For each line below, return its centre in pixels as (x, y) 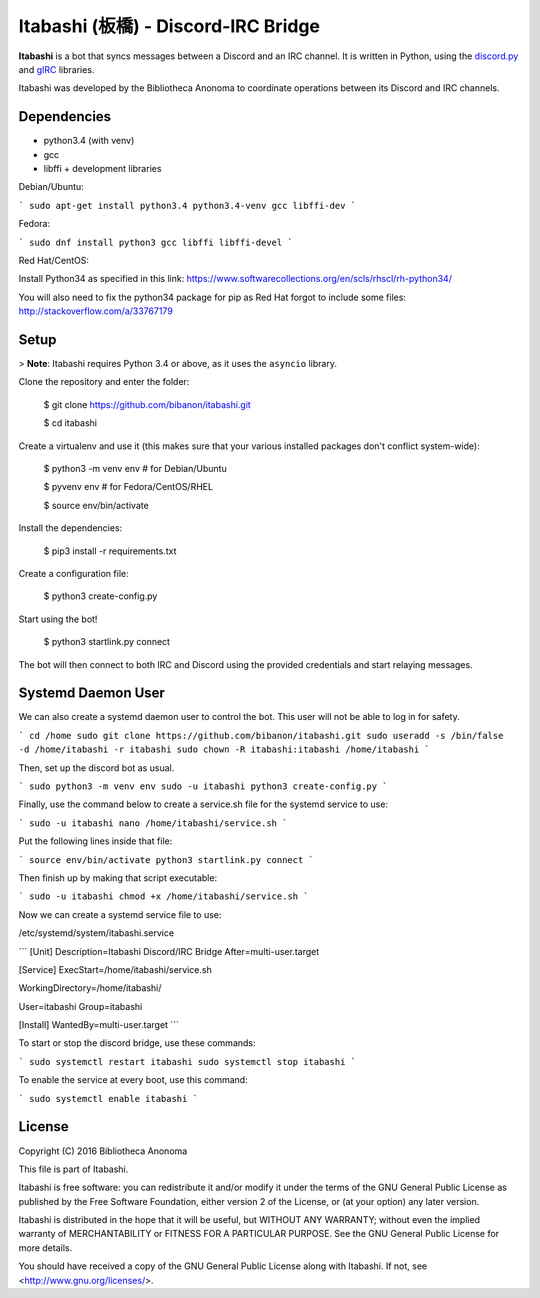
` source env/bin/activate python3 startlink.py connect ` (166, 859)
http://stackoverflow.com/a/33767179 (96, 311)
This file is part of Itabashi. (73, 1169)
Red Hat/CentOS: (54, 260)
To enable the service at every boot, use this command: (133, 1080)
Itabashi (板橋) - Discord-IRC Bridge (169, 26)
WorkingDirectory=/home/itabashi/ (90, 988)
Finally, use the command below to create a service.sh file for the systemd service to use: (203, 804)
